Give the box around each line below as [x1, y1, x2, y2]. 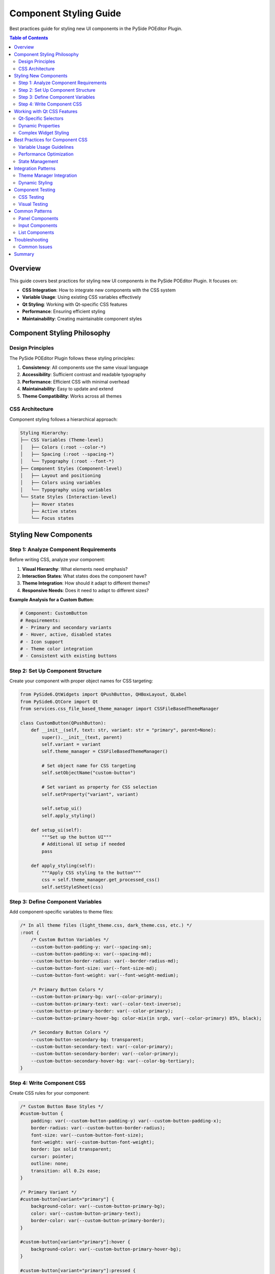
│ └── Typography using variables [20, 487, 112, 493]
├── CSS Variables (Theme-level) [20, 437, 104, 443]
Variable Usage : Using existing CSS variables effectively [22, 294, 141, 300]
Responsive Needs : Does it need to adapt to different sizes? [22, 587, 149, 593]
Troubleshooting [14, 236, 48, 243]
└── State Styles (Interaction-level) [20, 494, 117, 500]
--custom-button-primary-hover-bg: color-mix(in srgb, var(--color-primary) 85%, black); [31, 1015, 262, 1021]
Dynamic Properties [18, 122, 60, 128]
